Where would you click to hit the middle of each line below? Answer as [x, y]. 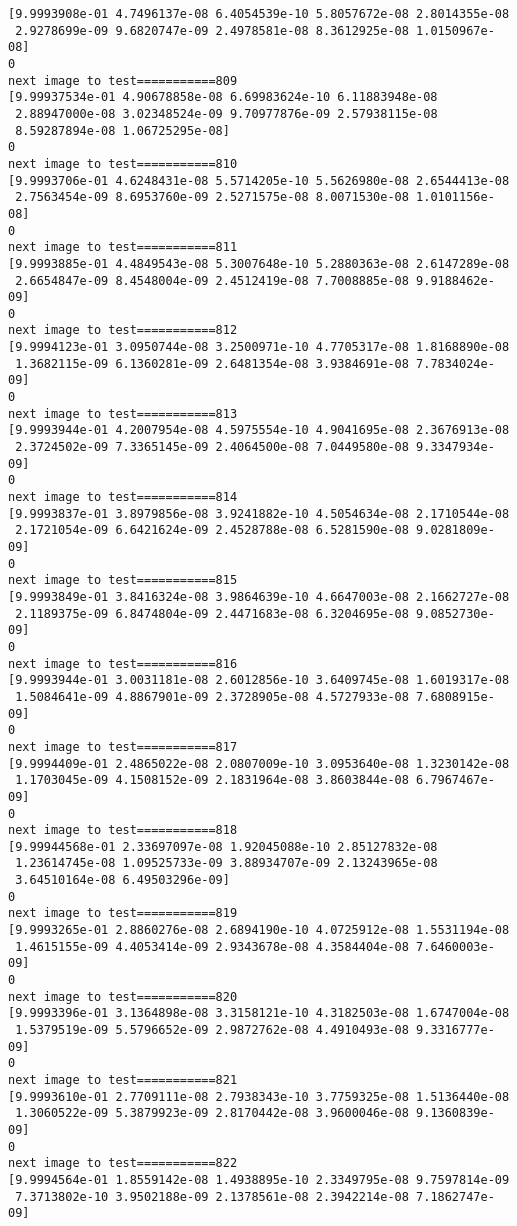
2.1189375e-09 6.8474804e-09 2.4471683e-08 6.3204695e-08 [212, 613]
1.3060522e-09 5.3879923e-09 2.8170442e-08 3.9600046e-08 [212, 1113]
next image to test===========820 [123, 996]
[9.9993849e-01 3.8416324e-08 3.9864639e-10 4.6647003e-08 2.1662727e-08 [259, 596]
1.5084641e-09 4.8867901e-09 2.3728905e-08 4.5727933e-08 [212, 696]
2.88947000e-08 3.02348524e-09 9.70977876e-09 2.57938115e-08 [226, 113]
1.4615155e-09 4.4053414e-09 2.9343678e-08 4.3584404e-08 [212, 946]
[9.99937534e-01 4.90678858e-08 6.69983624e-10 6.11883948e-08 [223, 97]
